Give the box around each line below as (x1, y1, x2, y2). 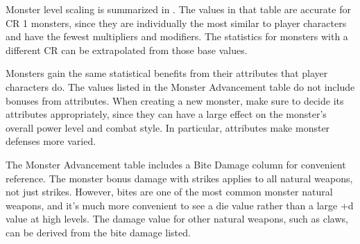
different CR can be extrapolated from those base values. (6, 42, 248, 57)
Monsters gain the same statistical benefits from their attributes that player (6, 66, 328, 80)
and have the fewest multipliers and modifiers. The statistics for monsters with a (6, 29, 348, 44)
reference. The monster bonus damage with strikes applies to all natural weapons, (6, 171, 353, 185)
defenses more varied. (6, 134, 96, 148)
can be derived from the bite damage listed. (6, 225, 191, 239)
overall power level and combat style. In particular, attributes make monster (6, 120, 330, 134)
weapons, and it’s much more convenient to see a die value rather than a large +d (6, 198, 354, 212)
